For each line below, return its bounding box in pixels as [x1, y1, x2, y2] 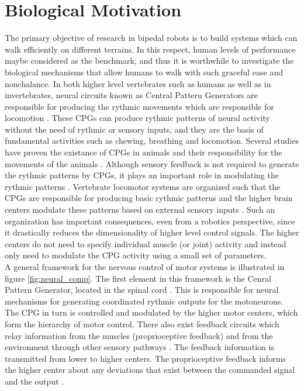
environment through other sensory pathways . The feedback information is [5, 341, 274, 353]
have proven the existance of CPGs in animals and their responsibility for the [5, 146, 282, 158]
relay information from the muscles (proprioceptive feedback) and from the [5, 329, 273, 341]
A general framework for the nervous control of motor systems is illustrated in [5, 261, 285, 272]
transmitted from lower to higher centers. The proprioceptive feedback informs [5, 352, 286, 364]
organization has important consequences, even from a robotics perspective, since [5, 214, 295, 227]
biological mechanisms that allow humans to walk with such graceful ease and [5, 65, 283, 78]
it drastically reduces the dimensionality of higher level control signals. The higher [5, 226, 299, 238]
